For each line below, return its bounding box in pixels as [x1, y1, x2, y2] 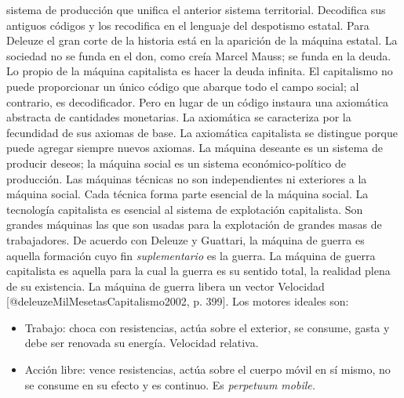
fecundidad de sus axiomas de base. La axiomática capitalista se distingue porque [6, 124, 398, 140]
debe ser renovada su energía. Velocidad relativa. [24, 335, 259, 351]
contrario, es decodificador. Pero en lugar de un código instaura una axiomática [6, 93, 389, 110]
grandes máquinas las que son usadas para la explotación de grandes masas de [6, 216, 382, 233]
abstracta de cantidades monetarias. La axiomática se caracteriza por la [6, 109, 351, 125]
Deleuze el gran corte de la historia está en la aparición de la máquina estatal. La [6, 32, 398, 49]
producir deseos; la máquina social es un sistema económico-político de [6, 154, 346, 171]
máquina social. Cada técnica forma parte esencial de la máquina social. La [6, 186, 369, 202]
